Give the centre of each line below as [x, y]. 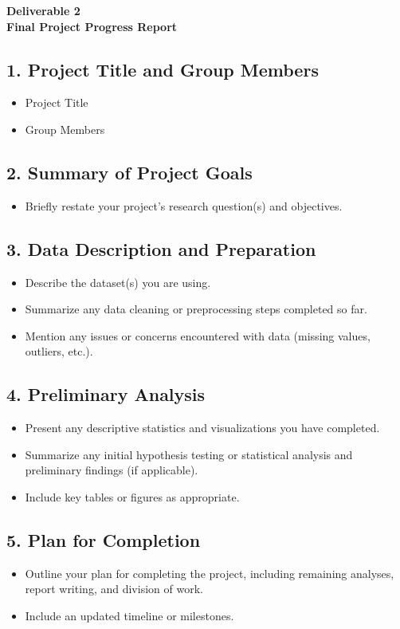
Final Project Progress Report [92, 26]
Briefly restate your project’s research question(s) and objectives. [184, 205]
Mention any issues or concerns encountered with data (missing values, [198, 335]
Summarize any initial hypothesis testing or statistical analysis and [189, 454]
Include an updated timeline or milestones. [129, 615]
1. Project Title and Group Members [163, 69]
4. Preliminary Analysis [106, 394]
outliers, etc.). [59, 351]
